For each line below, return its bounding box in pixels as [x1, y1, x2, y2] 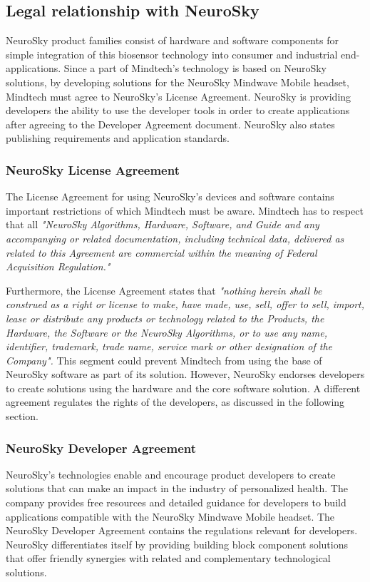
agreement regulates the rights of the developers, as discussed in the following [6, 394, 345, 409]
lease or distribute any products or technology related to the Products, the [6, 310, 324, 325]
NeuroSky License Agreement [6, 160, 180, 178]
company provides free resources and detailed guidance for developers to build [6, 495, 346, 510]
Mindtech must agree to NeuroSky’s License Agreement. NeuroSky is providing [6, 88, 351, 103]
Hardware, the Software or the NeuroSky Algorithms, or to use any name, [6, 325, 327, 339]
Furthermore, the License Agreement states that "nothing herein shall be [6, 282, 322, 297]
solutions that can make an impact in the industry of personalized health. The [6, 481, 348, 496]
